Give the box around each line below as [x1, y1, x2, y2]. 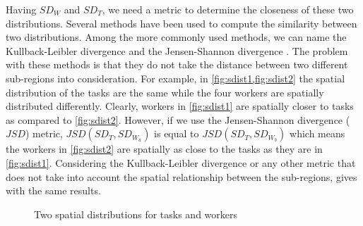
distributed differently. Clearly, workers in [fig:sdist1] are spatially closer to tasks [6, 99, 354, 113]
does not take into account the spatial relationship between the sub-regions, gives [6, 169, 357, 184]
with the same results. [6, 183, 101, 198]
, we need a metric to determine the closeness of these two [102, 2, 354, 16]
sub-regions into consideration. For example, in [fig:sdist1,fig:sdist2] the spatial [6, 70, 345, 85]
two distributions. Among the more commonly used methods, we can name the [6, 30, 347, 44]
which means [290, 126, 345, 141]
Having [6, 2, 37, 16]
